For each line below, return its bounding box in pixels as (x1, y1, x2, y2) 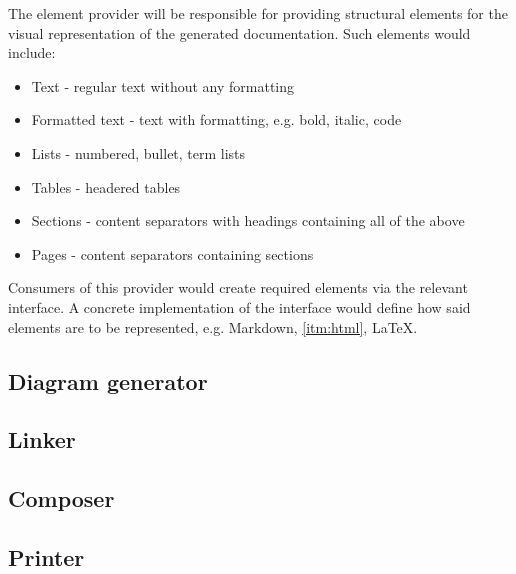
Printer (8, 541, 85, 572)
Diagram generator (8, 365, 208, 396)
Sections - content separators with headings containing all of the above (31, 210, 465, 231)
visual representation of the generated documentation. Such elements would (8, 22, 471, 43)
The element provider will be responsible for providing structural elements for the (8, 3, 508, 23)
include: (8, 42, 56, 63)
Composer (8, 483, 115, 514)
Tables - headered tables (31, 176, 181, 197)
